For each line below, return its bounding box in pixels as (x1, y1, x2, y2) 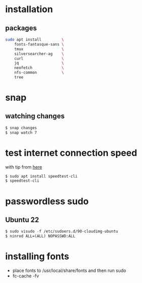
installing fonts (5, 251, 69, 262)
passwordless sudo (5, 195, 89, 207)
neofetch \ (14, 65, 64, 70)
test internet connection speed (5, 147, 137, 158)
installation (5, 4, 53, 15)
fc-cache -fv (12, 273, 39, 279)
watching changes (5, 112, 65, 120)
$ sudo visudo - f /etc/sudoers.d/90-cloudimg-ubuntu (5, 229, 118, 234)
